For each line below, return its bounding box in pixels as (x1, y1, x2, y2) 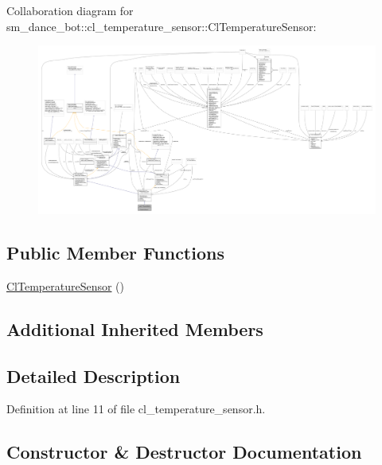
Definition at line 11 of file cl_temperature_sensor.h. (6, 401, 266, 417)
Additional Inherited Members (6, 316, 263, 341)
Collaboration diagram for (6, 2, 134, 18)
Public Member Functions (6, 240, 224, 264)
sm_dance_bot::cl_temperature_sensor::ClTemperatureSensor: (6, 18, 317, 34)
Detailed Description (6, 363, 181, 388)
